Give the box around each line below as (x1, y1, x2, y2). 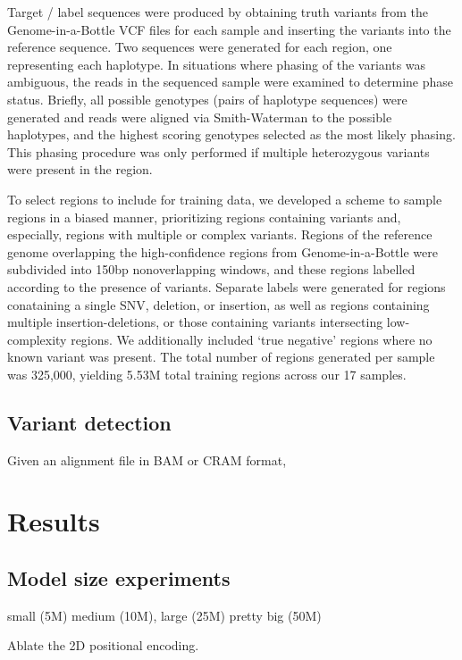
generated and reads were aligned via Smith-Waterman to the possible (7, 107, 392, 126)
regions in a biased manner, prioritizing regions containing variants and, (7, 207, 401, 226)
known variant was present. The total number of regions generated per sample (7, 347, 435, 366)
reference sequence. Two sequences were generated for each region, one (7, 38, 392, 56)
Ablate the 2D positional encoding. (7, 636, 199, 655)
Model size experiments (7, 564, 231, 592)
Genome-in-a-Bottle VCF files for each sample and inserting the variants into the (7, 20, 451, 38)
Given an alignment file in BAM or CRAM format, (7, 450, 287, 469)
